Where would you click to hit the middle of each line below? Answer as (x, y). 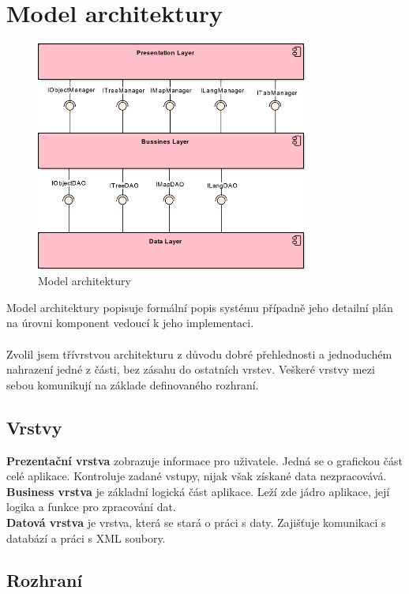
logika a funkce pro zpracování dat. (91, 507)
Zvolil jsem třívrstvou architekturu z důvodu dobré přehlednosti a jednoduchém (199, 353)
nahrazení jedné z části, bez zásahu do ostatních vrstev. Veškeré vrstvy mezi (191, 369)
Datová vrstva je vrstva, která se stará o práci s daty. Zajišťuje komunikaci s (196, 522)
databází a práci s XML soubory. (86, 538)
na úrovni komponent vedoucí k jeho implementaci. (130, 323)
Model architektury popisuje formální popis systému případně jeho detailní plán (200, 307)
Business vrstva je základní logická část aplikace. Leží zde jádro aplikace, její (198, 491)
